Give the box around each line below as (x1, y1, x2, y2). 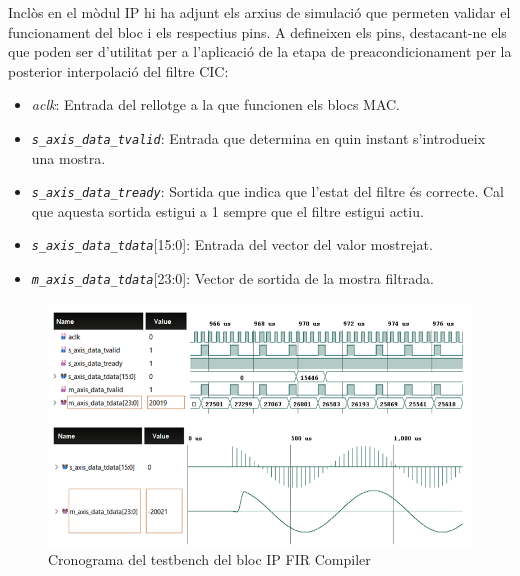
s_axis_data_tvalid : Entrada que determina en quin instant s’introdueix (31, 127, 486, 148)
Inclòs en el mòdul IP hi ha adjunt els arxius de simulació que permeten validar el (8, 2, 511, 22)
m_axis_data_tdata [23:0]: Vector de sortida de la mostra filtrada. (31, 268, 434, 289)
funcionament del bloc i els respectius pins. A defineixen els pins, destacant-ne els (8, 21, 507, 42)
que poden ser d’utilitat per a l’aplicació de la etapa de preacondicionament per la (8, 41, 512, 62)
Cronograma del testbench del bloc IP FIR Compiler (48, 549, 371, 570)
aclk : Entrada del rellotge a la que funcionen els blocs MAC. (31, 94, 401, 115)
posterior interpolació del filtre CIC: (8, 60, 229, 81)
